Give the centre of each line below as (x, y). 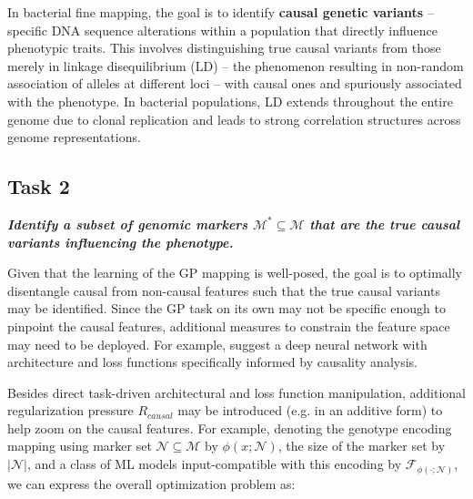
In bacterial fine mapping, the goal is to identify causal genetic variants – (221, 12)
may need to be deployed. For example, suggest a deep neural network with (217, 344)
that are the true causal (385, 224)
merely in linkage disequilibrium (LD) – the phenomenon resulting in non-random (236, 65)
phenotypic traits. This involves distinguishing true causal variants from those (224, 48)
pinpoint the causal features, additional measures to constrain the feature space (229, 326)
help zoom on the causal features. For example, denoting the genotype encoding (230, 428)
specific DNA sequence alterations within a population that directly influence (223, 30)
